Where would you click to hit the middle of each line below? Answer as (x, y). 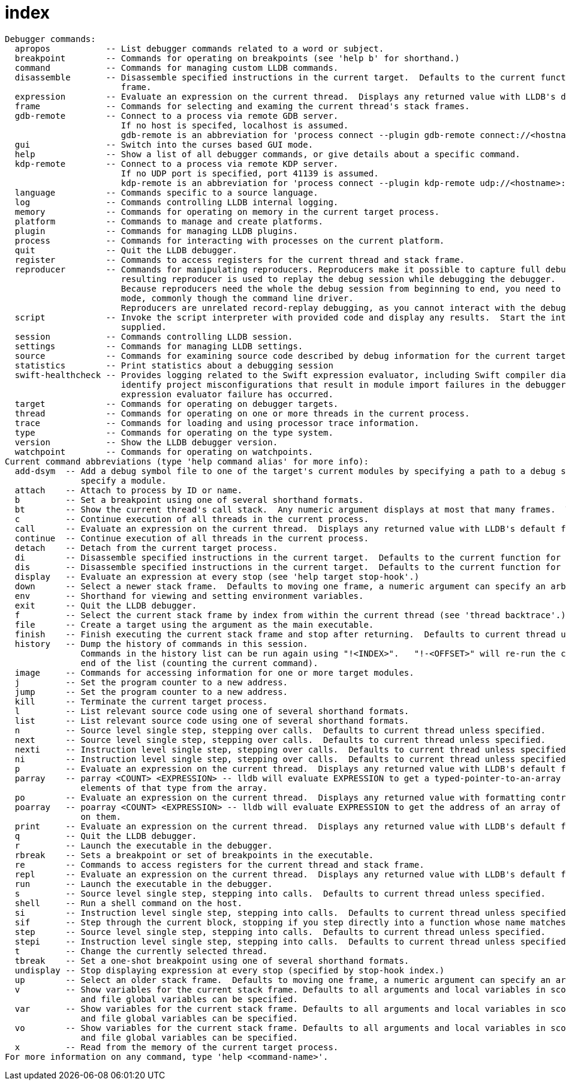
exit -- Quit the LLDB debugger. (106, 605)
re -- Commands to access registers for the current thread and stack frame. (219, 864)
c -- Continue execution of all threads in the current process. (192, 519)
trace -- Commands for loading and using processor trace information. (217, 423)
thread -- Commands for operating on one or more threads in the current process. (242, 413)
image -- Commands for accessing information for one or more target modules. (214, 672)
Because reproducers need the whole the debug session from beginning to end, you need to (341, 288)
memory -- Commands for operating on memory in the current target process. (227, 212)
